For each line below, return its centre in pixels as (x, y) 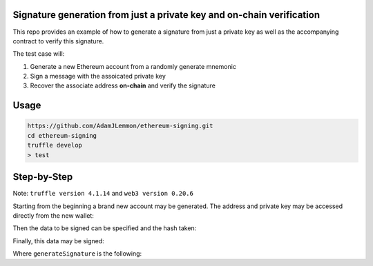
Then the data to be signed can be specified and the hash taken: (105, 228)
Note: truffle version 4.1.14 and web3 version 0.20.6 (103, 194)
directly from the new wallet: (54, 215)
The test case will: (39, 54)
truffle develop (55, 145)
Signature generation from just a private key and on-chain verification (166, 15)
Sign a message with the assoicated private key (98, 76)
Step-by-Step (43, 177)
